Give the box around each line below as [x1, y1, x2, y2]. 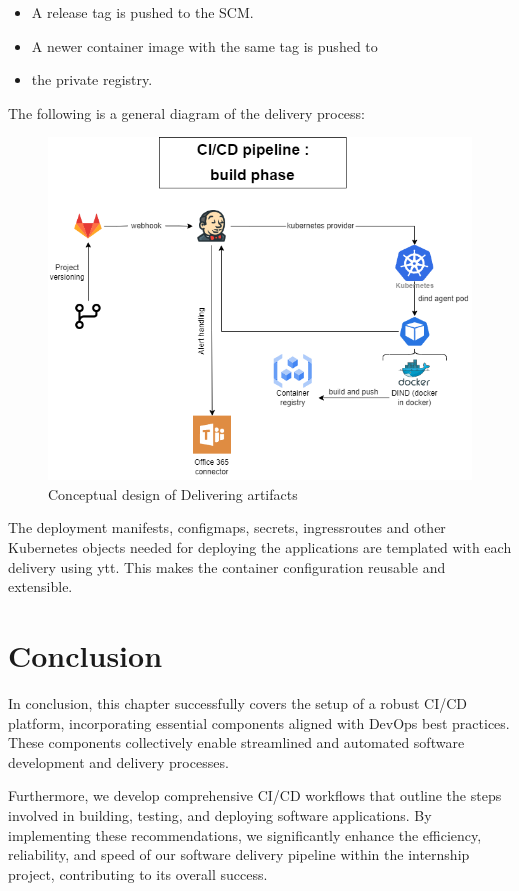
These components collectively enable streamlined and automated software [8, 732, 465, 753]
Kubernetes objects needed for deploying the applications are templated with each [8, 537, 512, 558]
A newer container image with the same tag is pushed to [31, 35, 378, 56]
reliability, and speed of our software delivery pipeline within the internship [8, 844, 470, 865]
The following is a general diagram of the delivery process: [8, 102, 365, 123]
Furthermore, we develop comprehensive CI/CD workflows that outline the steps [8, 785, 502, 806]
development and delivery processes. [8, 751, 229, 772]
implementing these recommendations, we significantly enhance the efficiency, [8, 824, 482, 845]
